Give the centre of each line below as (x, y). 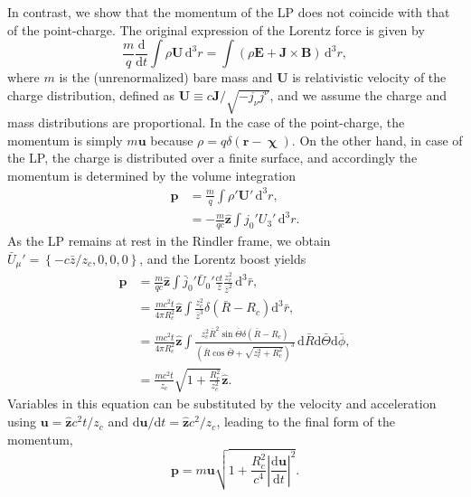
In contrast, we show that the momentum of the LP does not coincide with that (229, 12)
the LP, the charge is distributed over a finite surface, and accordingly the (212, 158)
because (172, 140)
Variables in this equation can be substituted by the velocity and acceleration (222, 403)
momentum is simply (65, 140)
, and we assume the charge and (358, 94)
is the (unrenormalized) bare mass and (166, 77)
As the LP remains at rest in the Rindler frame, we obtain (169, 241)
